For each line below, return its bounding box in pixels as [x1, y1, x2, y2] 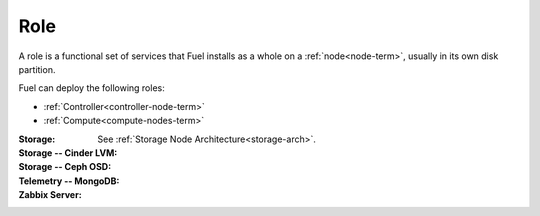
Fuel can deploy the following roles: [18, 82, 165, 94]
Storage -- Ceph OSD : [18, 161, 112, 173]
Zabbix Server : [18, 189, 82, 201]
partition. [18, 63, 56, 75]
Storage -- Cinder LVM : [18, 146, 118, 159]
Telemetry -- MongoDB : [18, 175, 120, 187]
